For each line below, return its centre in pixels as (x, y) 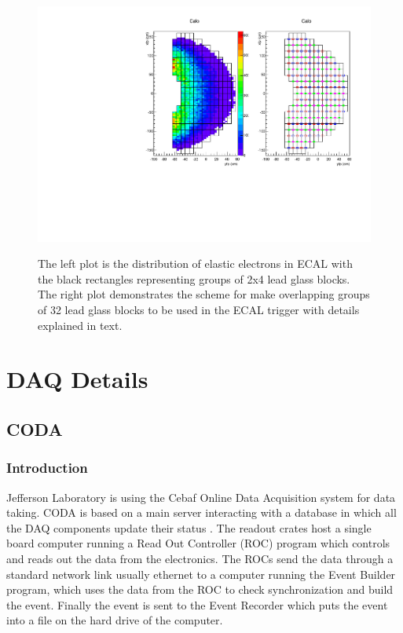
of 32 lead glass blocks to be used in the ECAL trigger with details (199, 310)
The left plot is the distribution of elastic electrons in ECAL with (195, 263)
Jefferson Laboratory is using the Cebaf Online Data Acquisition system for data (201, 497)
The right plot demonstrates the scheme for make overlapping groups (204, 294)
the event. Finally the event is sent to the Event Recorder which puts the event (197, 604)
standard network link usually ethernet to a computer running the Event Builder (201, 574)
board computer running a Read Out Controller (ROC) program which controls (198, 543)
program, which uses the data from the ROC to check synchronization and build (200, 589)
